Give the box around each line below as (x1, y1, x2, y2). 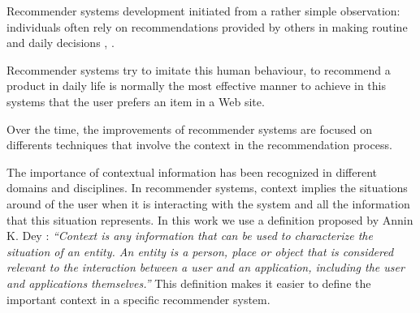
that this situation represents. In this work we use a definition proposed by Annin (6, 211, 414, 228)
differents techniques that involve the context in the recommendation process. (6, 136, 392, 153)
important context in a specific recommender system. (6, 290, 271, 307)
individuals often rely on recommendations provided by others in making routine (6, 18, 408, 35)
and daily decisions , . (6, 34, 115, 51)
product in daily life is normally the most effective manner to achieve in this (6, 77, 386, 94)
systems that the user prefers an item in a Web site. (6, 92, 265, 109)
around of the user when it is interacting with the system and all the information (6, 195, 410, 212)
